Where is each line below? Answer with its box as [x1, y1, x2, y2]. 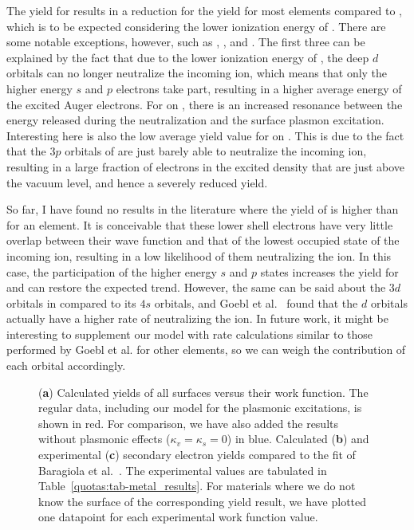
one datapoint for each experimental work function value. [38, 508, 318, 525]
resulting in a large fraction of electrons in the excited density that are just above [6, 158, 405, 175]
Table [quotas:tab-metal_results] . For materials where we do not [38, 477, 356, 494]
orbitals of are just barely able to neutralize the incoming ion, [65, 143, 367, 159]
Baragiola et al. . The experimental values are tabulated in [38, 461, 327, 478]
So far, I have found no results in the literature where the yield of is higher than [6, 201, 399, 218]
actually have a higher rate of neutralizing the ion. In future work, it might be [6, 310, 388, 327]
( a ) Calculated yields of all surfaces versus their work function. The [38, 383, 369, 400]
